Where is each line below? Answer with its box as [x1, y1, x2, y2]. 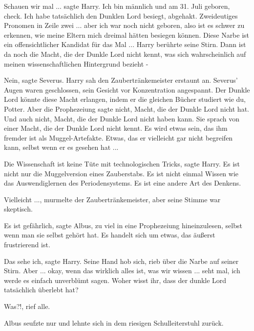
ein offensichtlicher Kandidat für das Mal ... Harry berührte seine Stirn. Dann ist [4, 39, 246, 49]
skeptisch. [4, 204, 33, 214]
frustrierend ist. [4, 239, 50, 250]
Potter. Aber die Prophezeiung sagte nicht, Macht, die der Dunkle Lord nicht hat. [4, 103, 249, 114]
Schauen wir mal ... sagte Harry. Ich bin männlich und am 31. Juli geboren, [4, 1, 230, 11]
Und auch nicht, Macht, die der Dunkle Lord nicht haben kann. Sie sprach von [4, 113, 240, 123]
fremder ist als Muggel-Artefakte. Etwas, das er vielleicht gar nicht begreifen [4, 132, 233, 142]
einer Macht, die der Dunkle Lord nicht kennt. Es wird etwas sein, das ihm [4, 123, 228, 133]
